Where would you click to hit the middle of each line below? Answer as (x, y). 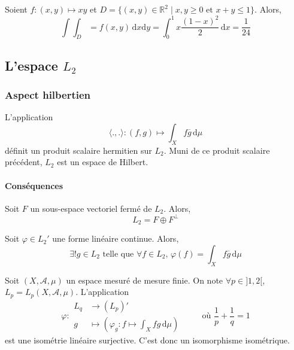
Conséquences (34, 185)
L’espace (31, 65)
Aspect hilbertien (48, 95)
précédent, (24, 162)
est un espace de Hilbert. (103, 162)
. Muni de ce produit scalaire (217, 150)
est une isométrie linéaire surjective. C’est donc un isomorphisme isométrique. (147, 340)
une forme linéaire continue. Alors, (116, 238)
